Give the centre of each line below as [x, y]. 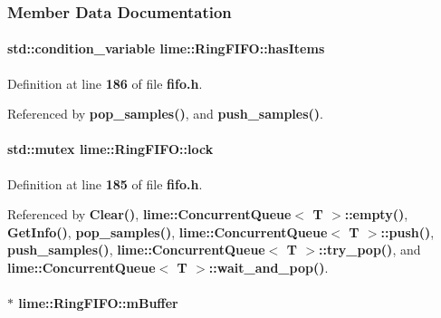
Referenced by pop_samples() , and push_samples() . [165, 114]
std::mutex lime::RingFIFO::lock [110, 149]
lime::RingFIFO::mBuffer [98, 303]
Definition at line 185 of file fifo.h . [105, 183]
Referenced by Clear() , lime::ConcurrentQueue [149, 214]
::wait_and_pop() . [268, 267]
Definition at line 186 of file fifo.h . [105, 83]
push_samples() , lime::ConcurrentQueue [136, 250]
